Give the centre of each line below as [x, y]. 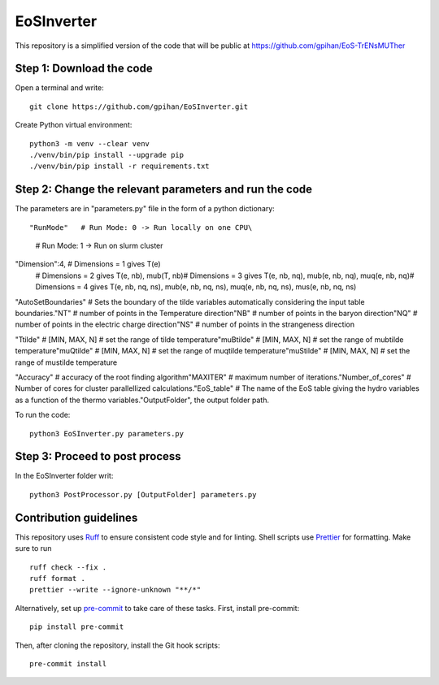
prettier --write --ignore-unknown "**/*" [115, 590]
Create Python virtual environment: [74, 125]
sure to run [33, 548]
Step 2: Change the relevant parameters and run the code [164, 190]
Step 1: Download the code [84, 69]
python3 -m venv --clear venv [90, 143]
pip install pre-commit [77, 627]
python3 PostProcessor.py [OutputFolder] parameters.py [143, 494]
